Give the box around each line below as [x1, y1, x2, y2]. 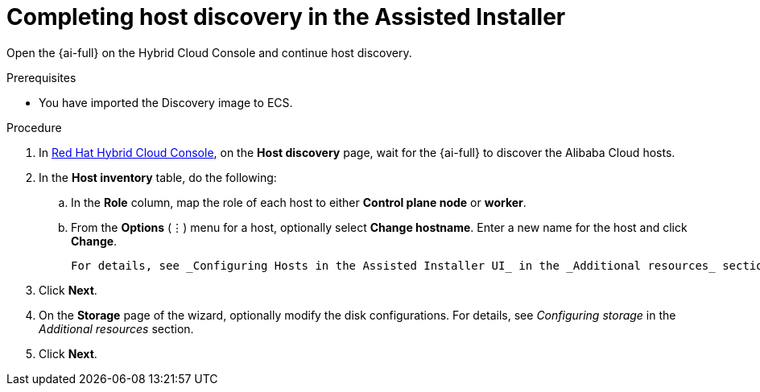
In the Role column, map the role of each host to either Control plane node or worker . [71, 195, 527, 209]
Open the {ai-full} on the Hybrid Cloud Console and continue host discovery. [6, 45, 412, 60]
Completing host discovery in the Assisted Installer [6, 3, 566, 31]
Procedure [6, 120, 62, 134]
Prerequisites [6, 70, 76, 85]
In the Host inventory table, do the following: [39, 170, 277, 184]
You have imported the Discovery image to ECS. [39, 95, 293, 109]
